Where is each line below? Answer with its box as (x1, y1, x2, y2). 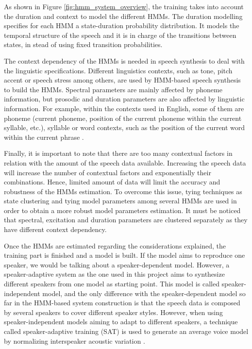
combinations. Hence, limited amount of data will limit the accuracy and (4, 177, 220, 187)
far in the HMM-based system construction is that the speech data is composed (4, 298, 240, 308)
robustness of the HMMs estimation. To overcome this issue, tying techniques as (4, 186, 242, 196)
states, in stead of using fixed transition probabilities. (4, 39, 163, 50)
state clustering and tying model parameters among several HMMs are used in (4, 196, 237, 206)
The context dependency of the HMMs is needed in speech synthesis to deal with (4, 55, 245, 66)
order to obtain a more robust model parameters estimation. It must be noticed (4, 205, 241, 215)
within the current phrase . (4, 132, 84, 142)
